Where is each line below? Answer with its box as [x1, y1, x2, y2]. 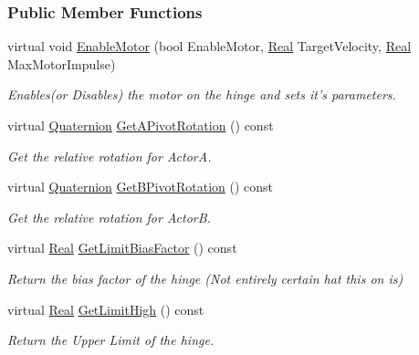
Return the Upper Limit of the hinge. [7, 330, 215, 350]
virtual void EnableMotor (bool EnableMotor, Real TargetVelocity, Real [7, 37, 412, 56]
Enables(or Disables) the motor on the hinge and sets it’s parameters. [7, 85, 396, 104]
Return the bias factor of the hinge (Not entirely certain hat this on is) [7, 268, 403, 287]
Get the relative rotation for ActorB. [7, 207, 211, 226]
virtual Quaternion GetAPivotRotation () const [7, 116, 274, 134]
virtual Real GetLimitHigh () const [7, 299, 204, 318]
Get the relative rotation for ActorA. [7, 146, 212, 165]
